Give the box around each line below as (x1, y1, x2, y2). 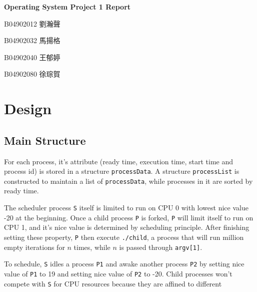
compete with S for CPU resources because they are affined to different (4, 278, 222, 288)
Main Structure (4, 132, 86, 148)
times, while (73, 241, 110, 252)
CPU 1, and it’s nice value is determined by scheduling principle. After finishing (4, 222, 249, 232)
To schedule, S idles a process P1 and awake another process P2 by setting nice (4, 258, 244, 269)
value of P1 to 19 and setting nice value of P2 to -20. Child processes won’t (4, 268, 232, 278)
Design (4, 98, 52, 119)
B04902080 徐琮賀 (4, 69, 60, 79)
